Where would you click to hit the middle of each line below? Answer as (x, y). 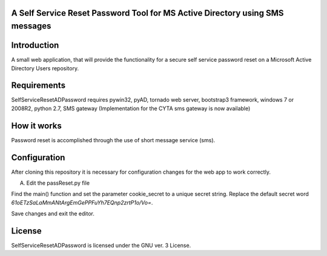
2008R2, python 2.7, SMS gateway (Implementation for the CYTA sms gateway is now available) (131, 108)
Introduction (35, 45)
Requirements (38, 86)
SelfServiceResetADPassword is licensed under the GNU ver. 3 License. (101, 246)
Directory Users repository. (45, 68)
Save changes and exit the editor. (53, 214)
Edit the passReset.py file (58, 183)
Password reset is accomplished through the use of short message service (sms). (113, 140)
